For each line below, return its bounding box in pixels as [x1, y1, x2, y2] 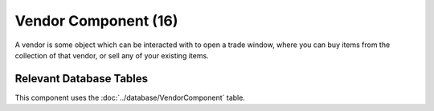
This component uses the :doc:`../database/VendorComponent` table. [14, 93, 245, 102]
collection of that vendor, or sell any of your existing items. [14, 50, 209, 60]
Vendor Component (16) [14, 12, 178, 30]
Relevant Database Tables [14, 72, 149, 85]
